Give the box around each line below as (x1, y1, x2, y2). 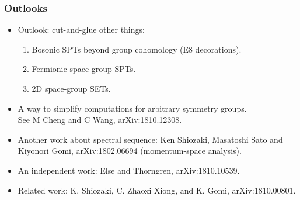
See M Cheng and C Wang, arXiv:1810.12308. (18, 113, 182, 126)
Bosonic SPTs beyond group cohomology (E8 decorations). (32, 43, 242, 55)
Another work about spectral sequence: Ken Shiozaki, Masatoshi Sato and (18, 133, 283, 145)
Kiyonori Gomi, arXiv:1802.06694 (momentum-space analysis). (18, 144, 242, 157)
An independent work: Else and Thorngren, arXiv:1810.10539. (18, 164, 240, 176)
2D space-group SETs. (32, 82, 111, 94)
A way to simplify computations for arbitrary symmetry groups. (18, 102, 247, 114)
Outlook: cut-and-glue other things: (18, 23, 145, 36)
